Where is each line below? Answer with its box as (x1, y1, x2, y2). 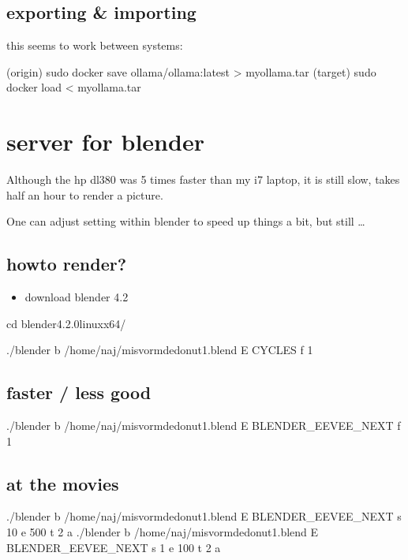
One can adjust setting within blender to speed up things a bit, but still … (6, 213, 365, 230)
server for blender (6, 125, 204, 158)
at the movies (6, 471, 119, 495)
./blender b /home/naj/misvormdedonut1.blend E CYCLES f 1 (6, 342, 313, 358)
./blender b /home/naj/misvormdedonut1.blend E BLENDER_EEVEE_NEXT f (6, 417, 401, 434)
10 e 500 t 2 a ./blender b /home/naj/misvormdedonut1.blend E (6, 524, 319, 540)
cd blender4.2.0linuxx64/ (6, 315, 126, 331)
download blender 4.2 (24, 289, 129, 305)
